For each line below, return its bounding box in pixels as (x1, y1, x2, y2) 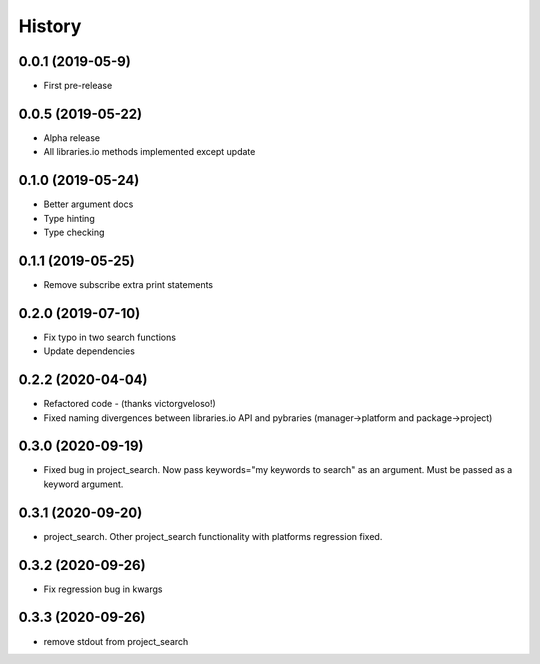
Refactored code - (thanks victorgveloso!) (43, 398, 217, 410)
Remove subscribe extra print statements (43, 278, 214, 290)
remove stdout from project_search (43, 635, 189, 647)
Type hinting (43, 212, 95, 224)
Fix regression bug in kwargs (43, 583, 163, 595)
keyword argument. (43, 478, 124, 490)
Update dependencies (43, 345, 135, 357)
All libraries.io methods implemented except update (43, 146, 256, 158)
